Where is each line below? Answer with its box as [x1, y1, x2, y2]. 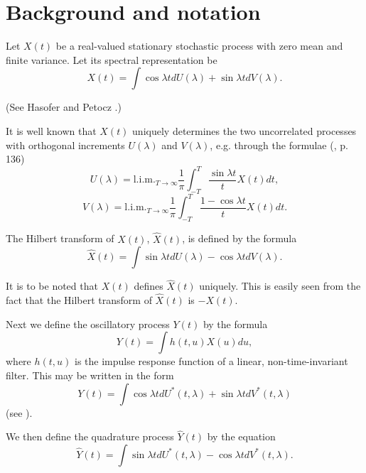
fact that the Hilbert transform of [6, 293, 152, 308]
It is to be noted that [6, 278, 98, 293]
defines [134, 278, 163, 293]
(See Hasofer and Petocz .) [6, 99, 122, 114]
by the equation [207, 429, 276, 444]
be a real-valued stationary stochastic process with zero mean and [55, 38, 343, 53]
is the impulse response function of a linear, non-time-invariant [75, 354, 348, 369]
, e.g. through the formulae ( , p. [210, 137, 348, 152]
